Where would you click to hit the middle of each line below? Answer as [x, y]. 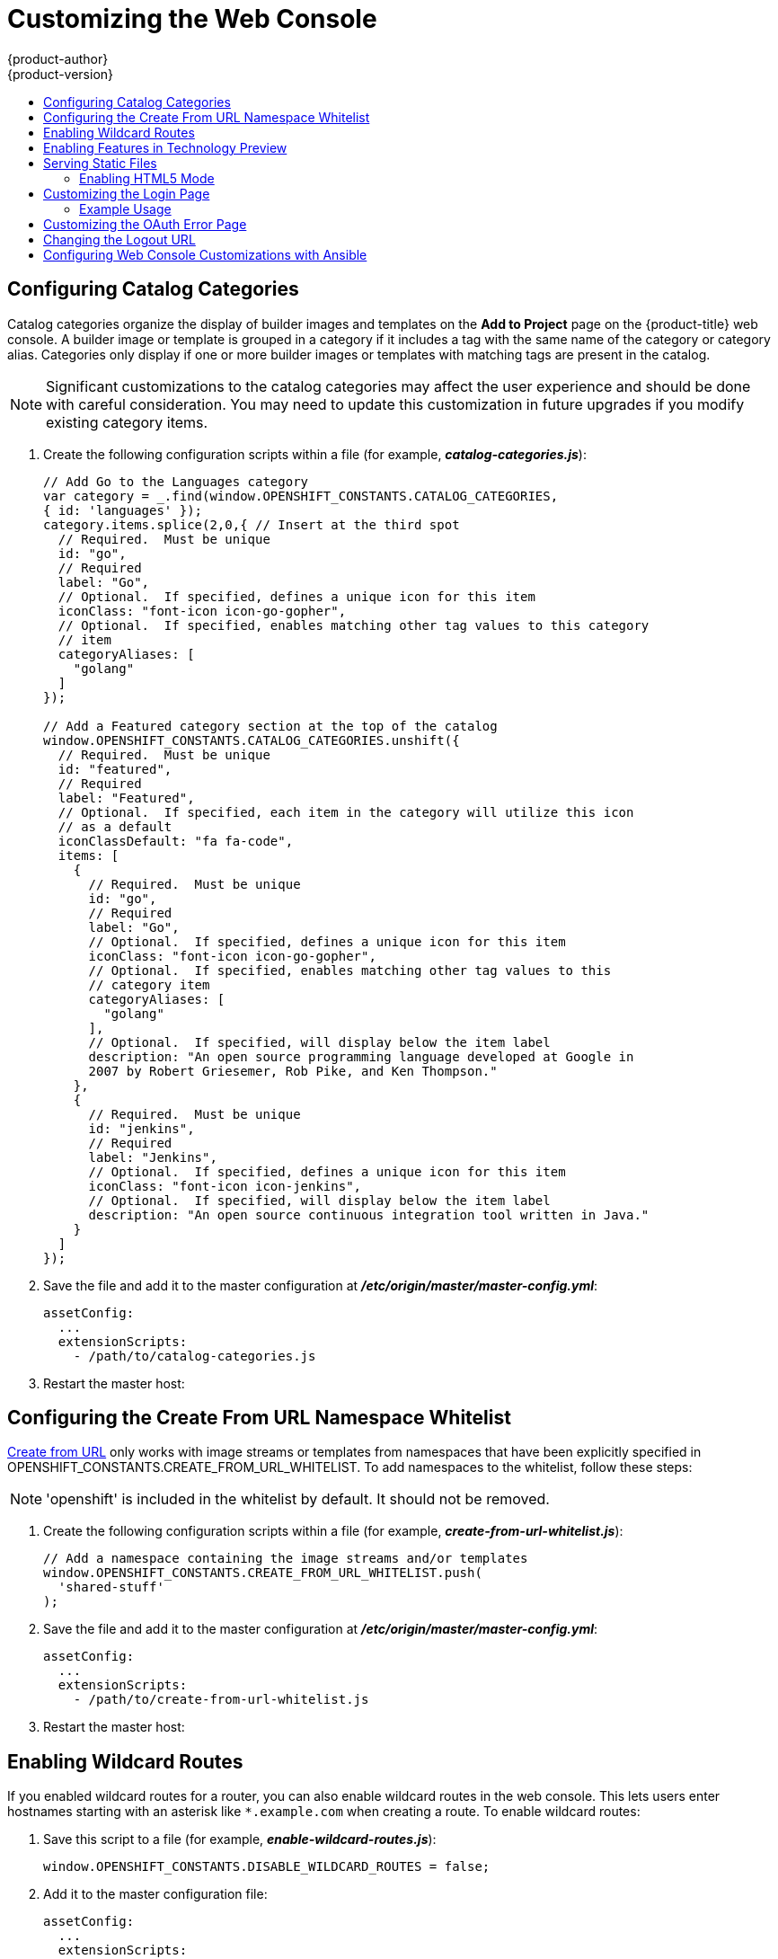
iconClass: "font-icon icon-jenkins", [225, 1186]
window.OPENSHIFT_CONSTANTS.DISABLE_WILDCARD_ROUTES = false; [267, 1867]
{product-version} [61, 74]
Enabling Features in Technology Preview [165, 147]
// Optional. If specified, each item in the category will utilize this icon [346, 812]
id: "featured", [115, 769]
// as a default [115, 826]
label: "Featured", [126, 798]
